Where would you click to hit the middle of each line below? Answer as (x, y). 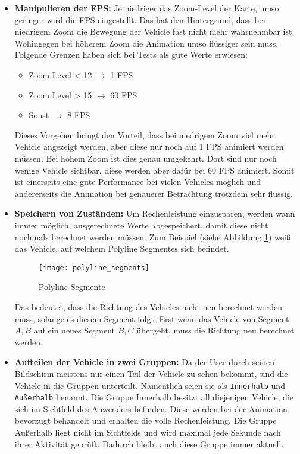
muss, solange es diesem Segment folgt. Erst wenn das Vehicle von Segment (152, 318)
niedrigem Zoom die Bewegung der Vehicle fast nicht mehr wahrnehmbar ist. (154, 31)
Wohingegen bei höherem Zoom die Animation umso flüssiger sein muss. (146, 43)
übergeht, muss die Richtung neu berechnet (215, 330)
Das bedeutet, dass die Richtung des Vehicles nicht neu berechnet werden (148, 306)
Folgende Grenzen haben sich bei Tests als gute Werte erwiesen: (131, 55)
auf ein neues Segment (74, 330)
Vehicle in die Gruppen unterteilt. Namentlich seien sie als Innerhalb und (150, 385)
